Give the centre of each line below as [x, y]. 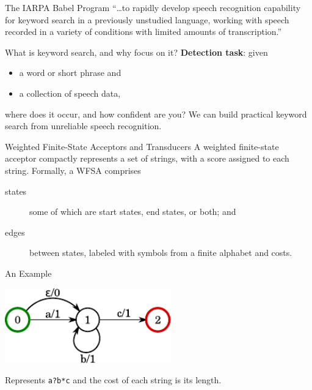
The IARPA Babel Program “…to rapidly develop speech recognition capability [153, 7]
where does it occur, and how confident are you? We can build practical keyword [156, 114]
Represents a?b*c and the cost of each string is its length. [113, 380]
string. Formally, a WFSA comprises [73, 170]
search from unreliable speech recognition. [83, 126]
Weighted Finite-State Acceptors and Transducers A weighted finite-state [142, 146]
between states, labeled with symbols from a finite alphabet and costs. [161, 253]
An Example [28, 273]
